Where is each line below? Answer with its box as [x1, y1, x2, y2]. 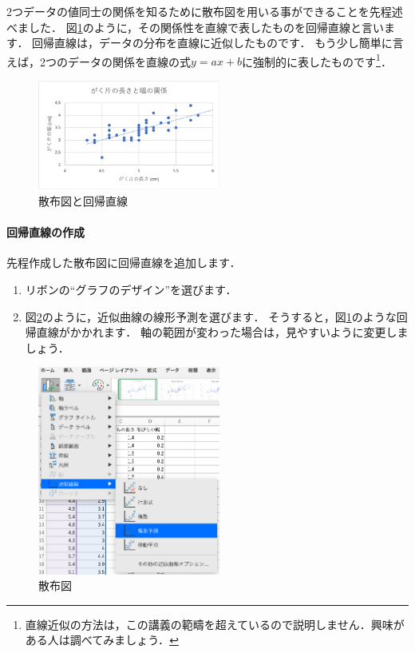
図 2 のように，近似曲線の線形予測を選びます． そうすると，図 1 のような [25, 308, 397, 325]
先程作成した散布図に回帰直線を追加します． [6, 254, 241, 271]
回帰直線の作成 [6, 224, 85, 241]
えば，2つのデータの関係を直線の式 [6, 53, 191, 70]
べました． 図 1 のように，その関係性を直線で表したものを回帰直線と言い [6, 18, 384, 35]
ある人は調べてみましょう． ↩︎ [25, 631, 179, 648]
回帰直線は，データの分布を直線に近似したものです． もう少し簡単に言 [32, 34, 404, 51]
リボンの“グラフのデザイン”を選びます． [25, 281, 237, 297]
